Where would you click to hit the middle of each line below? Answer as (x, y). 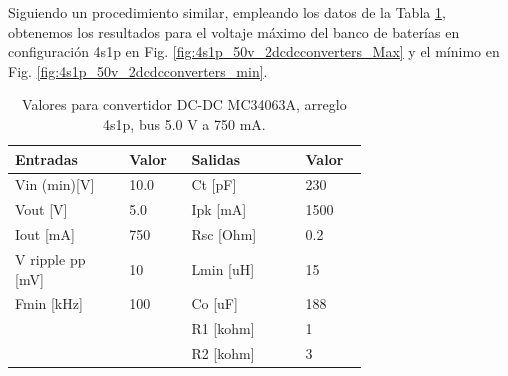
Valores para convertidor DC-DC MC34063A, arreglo (184, 104)
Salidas (216, 158)
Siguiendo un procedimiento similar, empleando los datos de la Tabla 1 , (227, 12)
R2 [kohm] (223, 353)
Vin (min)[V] (55, 184)
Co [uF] (214, 303)
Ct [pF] (214, 184)
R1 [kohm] (223, 328)
